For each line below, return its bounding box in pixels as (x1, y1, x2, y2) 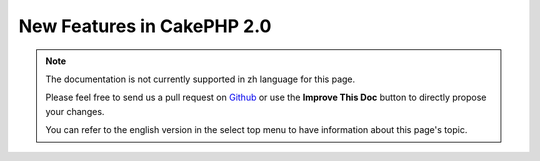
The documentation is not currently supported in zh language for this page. (45, 73, 356, 85)
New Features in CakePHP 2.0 (18, 15, 272, 37)
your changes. (45, 105, 105, 117)
